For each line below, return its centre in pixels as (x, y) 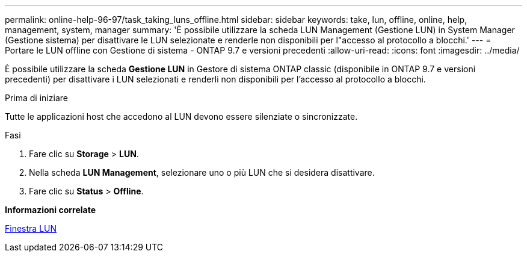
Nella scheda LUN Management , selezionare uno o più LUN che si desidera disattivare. (202, 172)
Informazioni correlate (51, 210)
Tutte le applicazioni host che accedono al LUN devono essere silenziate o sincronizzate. (181, 116)
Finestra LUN (31, 228)
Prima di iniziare (36, 98)
